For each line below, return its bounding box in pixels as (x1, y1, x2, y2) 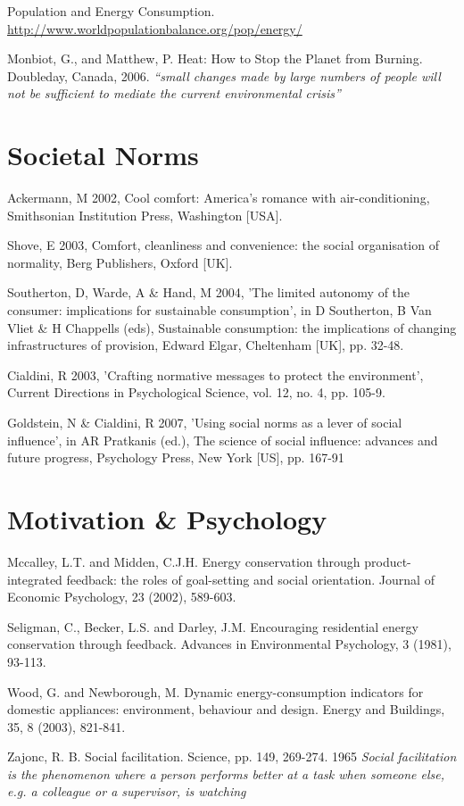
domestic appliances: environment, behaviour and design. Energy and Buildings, (7, 700, 445, 719)
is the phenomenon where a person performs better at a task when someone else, (7, 764, 445, 783)
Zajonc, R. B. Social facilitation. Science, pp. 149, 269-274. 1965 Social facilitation (7, 747, 457, 766)
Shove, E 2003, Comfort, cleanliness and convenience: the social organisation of (7, 236, 439, 254)
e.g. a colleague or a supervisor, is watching (7, 782, 246, 801)
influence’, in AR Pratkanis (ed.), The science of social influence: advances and (7, 430, 438, 449)
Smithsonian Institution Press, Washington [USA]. (7, 205, 283, 224)
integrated (7, 569, 62, 588)
